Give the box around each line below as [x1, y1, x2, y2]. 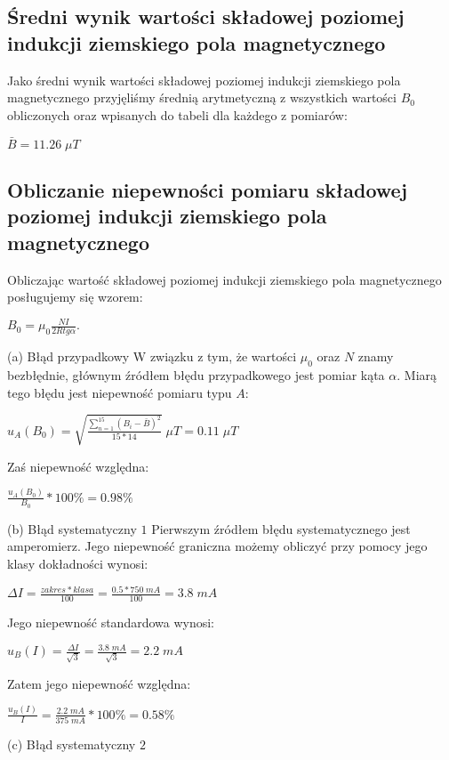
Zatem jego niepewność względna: [7, 674, 191, 692]
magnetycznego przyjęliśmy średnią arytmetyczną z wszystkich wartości [7, 88, 397, 107]
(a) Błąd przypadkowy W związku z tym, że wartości [7, 347, 297, 366]
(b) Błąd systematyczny [7, 519, 137, 538]
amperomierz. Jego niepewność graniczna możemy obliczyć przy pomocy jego [7, 537, 428, 555]
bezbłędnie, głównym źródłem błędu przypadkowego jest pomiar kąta [7, 365, 385, 384]
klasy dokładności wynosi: [7, 554, 148, 572]
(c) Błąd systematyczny [7, 734, 136, 753]
